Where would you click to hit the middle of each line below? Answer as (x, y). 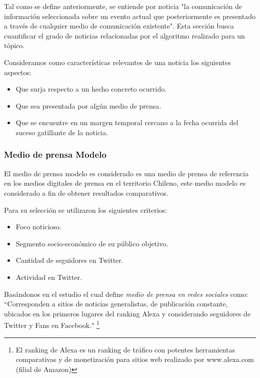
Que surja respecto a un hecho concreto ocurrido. (91, 89)
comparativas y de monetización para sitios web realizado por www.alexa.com (135, 359)
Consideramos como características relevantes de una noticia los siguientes (117, 62)
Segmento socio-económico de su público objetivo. (92, 243)
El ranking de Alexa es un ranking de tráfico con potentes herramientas (125, 349)
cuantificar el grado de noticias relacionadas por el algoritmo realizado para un (124, 35)
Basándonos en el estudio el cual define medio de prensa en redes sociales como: (126, 294)
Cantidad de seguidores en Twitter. (69, 260)
